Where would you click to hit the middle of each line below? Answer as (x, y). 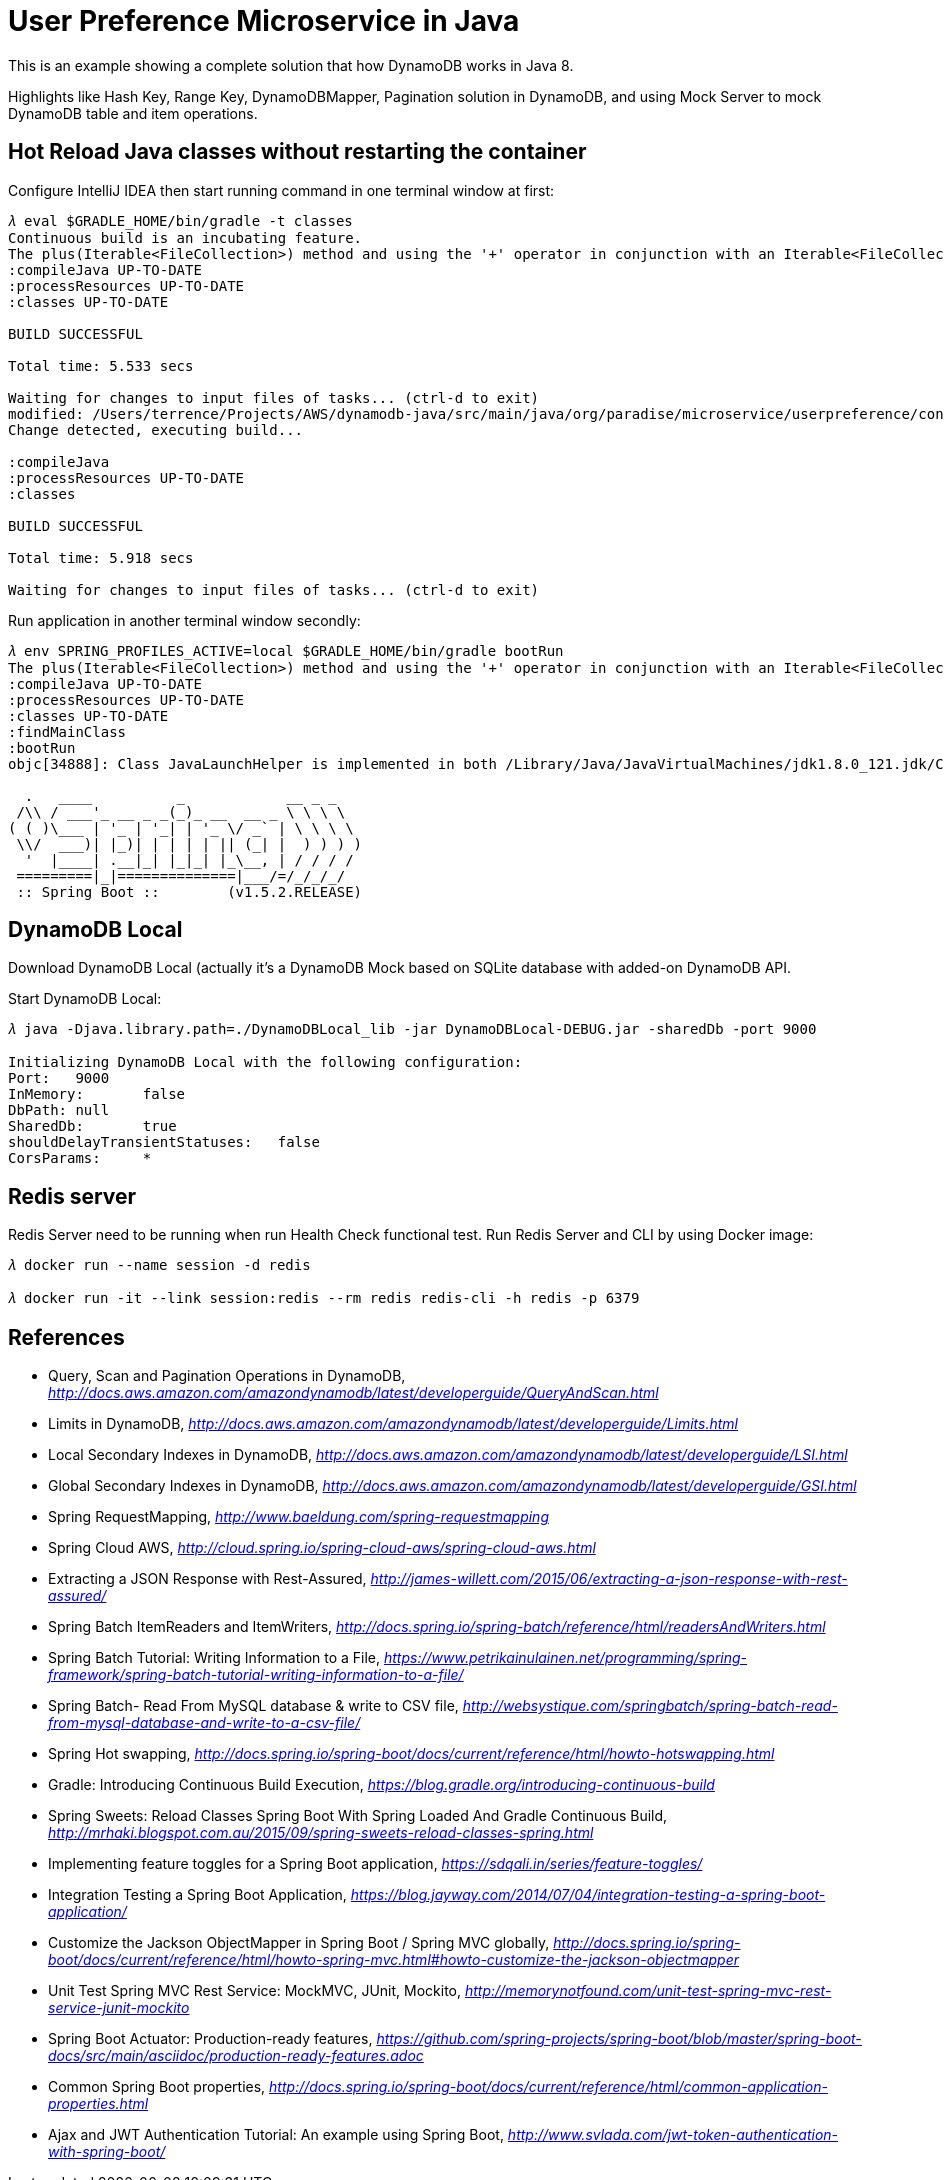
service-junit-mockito (119, 2008)
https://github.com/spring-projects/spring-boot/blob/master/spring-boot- (619, 2039)
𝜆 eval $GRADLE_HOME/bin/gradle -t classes (180, 220)
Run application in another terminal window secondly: (184, 620)
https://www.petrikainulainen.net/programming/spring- (566, 1658)
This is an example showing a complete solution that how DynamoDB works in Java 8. (291, 65)
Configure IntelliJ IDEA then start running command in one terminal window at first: (281, 190)
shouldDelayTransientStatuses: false (164, 1142)
